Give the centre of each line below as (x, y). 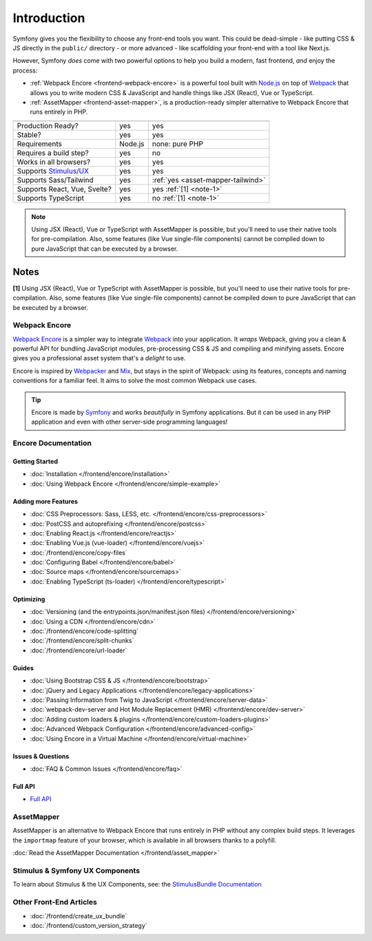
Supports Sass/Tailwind (55, 180)
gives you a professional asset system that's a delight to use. (99, 358)
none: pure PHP (177, 143)
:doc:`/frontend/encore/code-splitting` (84, 631)
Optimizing (29, 599)
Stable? (29, 134)
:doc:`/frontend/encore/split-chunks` (82, 641)
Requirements (39, 143)
